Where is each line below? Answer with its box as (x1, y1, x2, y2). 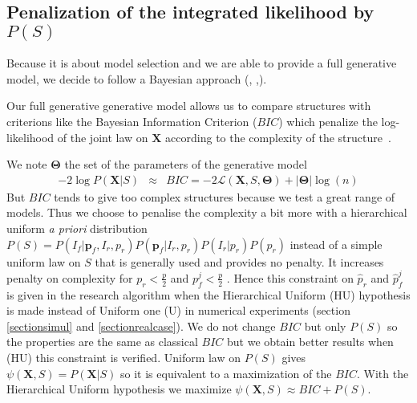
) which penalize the (278, 112, 378, 129)
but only (304, 317, 346, 334)
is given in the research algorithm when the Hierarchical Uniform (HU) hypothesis (6, 286, 411, 303)
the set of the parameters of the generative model (64, 156, 307, 173)
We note (6, 156, 47, 173)
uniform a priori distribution (6, 219, 148, 236)
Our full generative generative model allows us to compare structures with (6, 97, 371, 114)
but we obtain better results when (227, 333, 394, 350)
